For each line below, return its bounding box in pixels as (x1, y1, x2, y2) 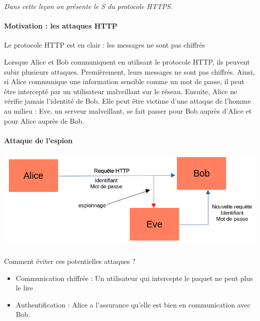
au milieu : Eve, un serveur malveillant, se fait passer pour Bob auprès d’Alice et (4, 105, 252, 116)
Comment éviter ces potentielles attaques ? (4, 255, 136, 266)
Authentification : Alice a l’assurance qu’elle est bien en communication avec (15, 299, 250, 309)
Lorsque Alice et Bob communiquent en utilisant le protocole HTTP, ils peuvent (4, 56, 250, 67)
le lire (15, 282, 33, 293)
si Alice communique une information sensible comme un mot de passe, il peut (4, 76, 244, 87)
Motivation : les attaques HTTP (4, 21, 117, 31)
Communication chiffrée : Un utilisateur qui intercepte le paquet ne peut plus (15, 272, 253, 283)
